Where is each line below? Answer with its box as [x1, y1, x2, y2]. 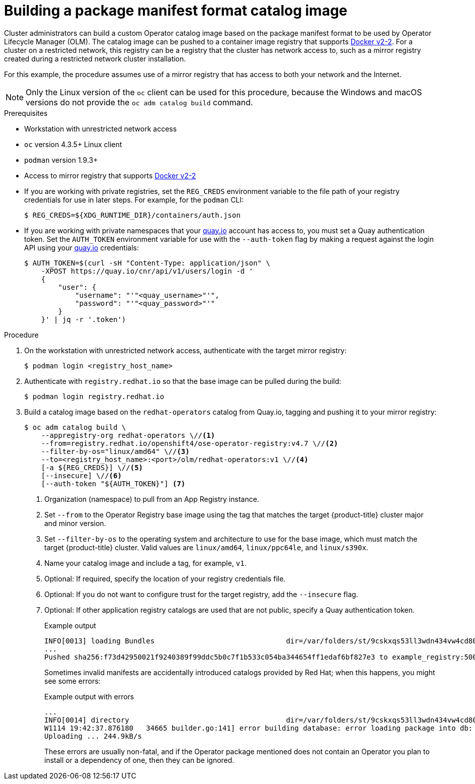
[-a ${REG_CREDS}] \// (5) [41, 463, 143, 472]
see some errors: [44, 676, 101, 685]
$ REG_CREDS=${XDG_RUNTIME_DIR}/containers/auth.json [24, 211, 241, 219]
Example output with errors [44, 692, 134, 701]
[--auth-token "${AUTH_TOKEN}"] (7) [41, 479, 186, 488]
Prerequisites [4, 108, 48, 117]
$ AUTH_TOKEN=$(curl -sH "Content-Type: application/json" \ [24, 258, 270, 267]
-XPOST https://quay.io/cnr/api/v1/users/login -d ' [41, 267, 254, 275]
